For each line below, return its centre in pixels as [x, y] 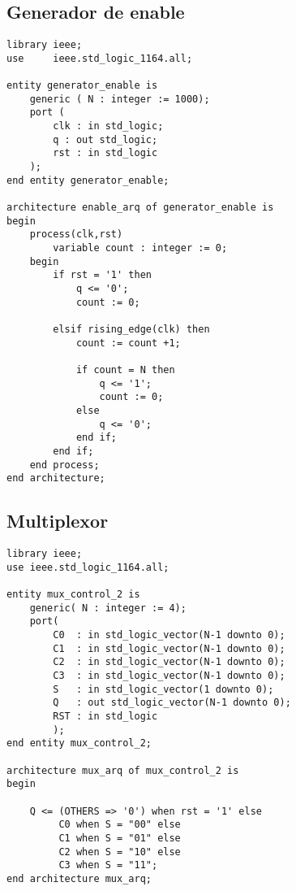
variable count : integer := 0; [140, 248]
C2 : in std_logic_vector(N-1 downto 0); [169, 662]
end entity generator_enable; [88, 180]
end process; [64, 465]
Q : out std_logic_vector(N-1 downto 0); [172, 703]
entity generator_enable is [82, 86]
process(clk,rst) [76, 235]
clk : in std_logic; [108, 126]
